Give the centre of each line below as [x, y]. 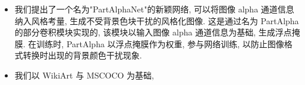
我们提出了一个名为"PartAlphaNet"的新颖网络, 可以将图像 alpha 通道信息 [154, 9]
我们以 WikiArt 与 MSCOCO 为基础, [84, 75]
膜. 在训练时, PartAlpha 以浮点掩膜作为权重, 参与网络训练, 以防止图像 [149, 43]
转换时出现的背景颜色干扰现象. [82, 55]
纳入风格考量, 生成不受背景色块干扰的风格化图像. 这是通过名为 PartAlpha [157, 20]
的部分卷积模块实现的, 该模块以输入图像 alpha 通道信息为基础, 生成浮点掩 [157, 32]
